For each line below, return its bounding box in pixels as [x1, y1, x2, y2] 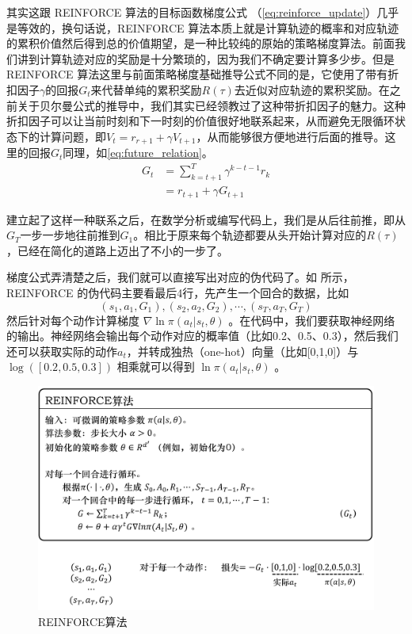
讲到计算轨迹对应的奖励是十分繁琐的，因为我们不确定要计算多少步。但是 [17, 50, 395, 67]
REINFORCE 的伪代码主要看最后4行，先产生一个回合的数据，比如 [6, 284, 349, 300]
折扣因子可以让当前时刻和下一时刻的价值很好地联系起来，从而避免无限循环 [6, 113, 395, 129]
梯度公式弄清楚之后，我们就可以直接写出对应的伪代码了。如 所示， [6, 269, 354, 285]
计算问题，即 [39, 128, 106, 144]
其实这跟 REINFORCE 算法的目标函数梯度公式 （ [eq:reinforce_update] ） [6, 4, 377, 20]
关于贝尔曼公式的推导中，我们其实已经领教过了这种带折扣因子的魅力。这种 [17, 97, 406, 113]
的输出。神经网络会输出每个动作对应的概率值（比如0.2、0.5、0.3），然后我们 [6, 327, 399, 344]
